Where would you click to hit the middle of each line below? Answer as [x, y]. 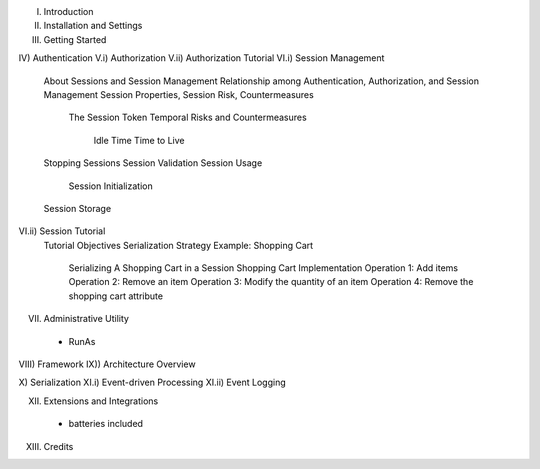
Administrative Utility [86, 319]
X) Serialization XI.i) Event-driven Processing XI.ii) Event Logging [152, 382]
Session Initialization [111, 186]
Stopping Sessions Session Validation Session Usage [153, 163]
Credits [58, 446]
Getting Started [75, 39]
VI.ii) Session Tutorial [62, 231]
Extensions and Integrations [101, 401]
